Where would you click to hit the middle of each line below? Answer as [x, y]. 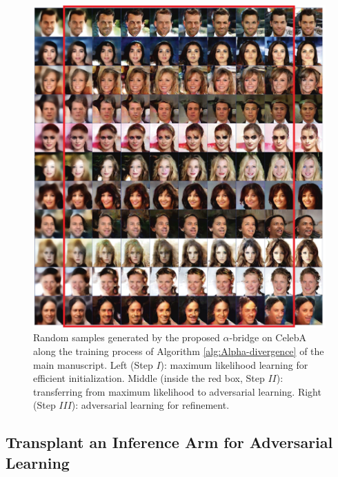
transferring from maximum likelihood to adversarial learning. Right [177, 391]
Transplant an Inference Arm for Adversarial [169, 442]
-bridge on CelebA [268, 337]
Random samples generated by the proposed [127, 337]
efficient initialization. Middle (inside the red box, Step [149, 378]
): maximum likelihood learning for [234, 364]
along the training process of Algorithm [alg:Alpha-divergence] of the [179, 351]
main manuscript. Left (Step [93, 364]
